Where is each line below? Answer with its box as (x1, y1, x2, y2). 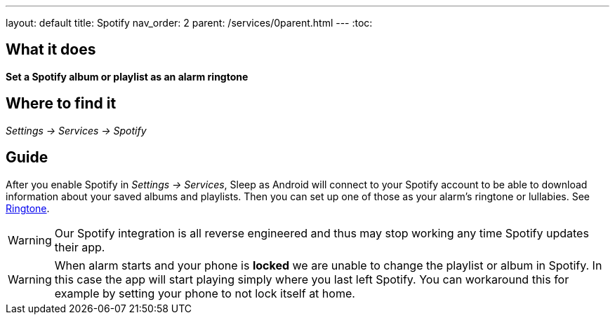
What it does (6, 41, 96, 59)
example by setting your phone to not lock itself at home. (54, 286, 355, 300)
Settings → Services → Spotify (6, 124, 147, 137)
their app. (54, 239, 105, 254)
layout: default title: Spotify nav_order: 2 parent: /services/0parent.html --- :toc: (6, 17, 373, 29)
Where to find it (6, 95, 117, 113)
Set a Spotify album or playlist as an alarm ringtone (6, 70, 249, 83)
